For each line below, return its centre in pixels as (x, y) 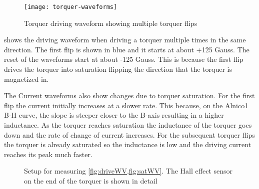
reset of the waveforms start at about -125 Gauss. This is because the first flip (124, 59)
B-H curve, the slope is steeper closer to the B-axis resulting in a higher (114, 115)
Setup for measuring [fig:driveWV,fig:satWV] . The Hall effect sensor (128, 171)
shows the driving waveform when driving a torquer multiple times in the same (125, 40)
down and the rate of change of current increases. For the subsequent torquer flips (129, 134)
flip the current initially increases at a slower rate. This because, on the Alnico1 (126, 105)
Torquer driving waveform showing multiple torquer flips (111, 23)
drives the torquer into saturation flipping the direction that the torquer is (118, 69)
